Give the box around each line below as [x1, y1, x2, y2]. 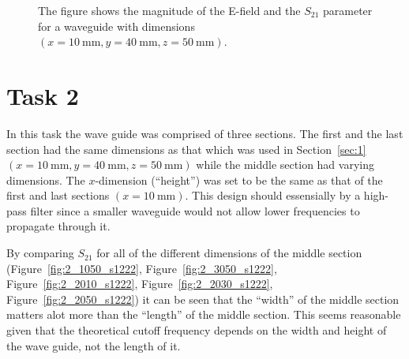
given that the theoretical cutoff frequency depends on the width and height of [6, 322, 387, 338]
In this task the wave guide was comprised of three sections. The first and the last [6, 125, 403, 141]
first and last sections [6, 187, 110, 204]
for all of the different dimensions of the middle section [96, 245, 362, 261]
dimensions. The [6, 171, 85, 188]
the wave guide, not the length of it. [6, 337, 181, 353]
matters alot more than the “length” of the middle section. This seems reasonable [6, 306, 401, 323]
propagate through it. [6, 218, 111, 234]
